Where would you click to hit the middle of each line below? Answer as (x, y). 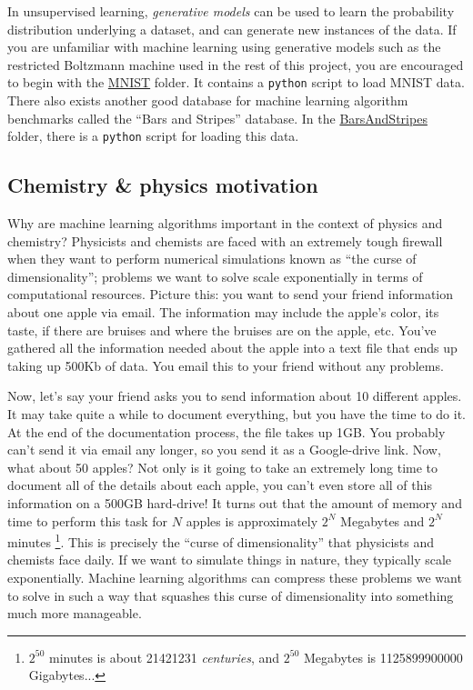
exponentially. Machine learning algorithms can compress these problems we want (235, 578)
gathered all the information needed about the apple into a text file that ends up (232, 348)
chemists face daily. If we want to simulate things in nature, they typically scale (230, 560)
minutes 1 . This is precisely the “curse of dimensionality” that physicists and (221, 540)
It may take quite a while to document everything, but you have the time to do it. (237, 414)
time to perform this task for (88, 520)
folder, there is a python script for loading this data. (153, 136)
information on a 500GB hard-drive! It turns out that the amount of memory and (235, 502)
